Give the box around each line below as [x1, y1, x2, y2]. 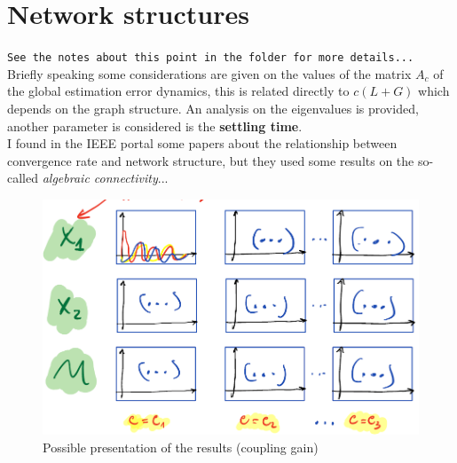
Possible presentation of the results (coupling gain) [43, 437, 319, 456]
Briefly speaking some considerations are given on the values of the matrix [7, 64, 412, 82]
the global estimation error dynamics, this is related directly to [7, 82, 350, 100]
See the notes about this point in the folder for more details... [7, 51, 414, 65]
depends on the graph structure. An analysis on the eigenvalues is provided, [7, 98, 419, 117]
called [7, 169, 38, 187]
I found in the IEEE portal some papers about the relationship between [7, 134, 398, 153]
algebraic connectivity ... [42, 169, 169, 187]
